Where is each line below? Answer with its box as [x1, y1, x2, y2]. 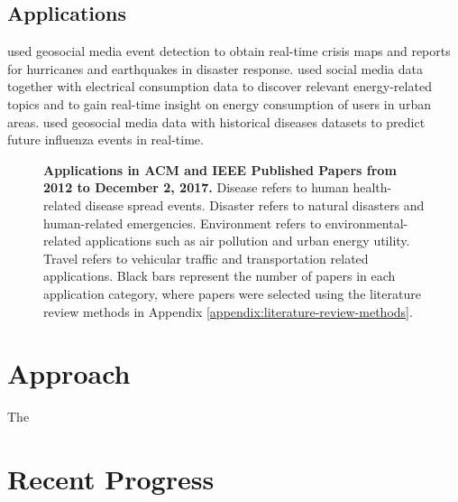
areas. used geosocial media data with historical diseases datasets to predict [7, 112, 426, 131]
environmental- [325, 213, 408, 232]
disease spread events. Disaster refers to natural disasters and [85, 195, 425, 214]
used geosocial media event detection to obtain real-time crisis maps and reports [7, 42, 451, 60]
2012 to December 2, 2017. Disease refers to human [43, 178, 349, 197]
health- [353, 178, 392, 197]
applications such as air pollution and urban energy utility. [85, 231, 410, 250]
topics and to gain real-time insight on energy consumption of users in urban [7, 94, 431, 113]
